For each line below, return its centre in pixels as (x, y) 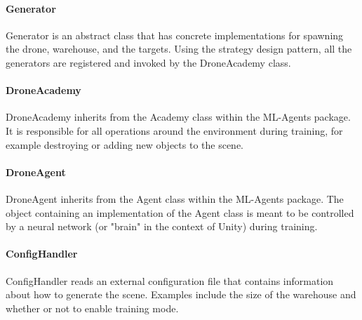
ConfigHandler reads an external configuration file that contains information (170, 280)
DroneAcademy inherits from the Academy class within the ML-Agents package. (178, 117)
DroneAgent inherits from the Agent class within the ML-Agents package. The (175, 198)
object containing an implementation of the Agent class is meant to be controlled (180, 212)
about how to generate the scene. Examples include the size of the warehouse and (181, 294)
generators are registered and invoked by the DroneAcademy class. (148, 62)
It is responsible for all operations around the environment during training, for (174, 130)
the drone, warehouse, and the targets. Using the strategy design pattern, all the (179, 49)
